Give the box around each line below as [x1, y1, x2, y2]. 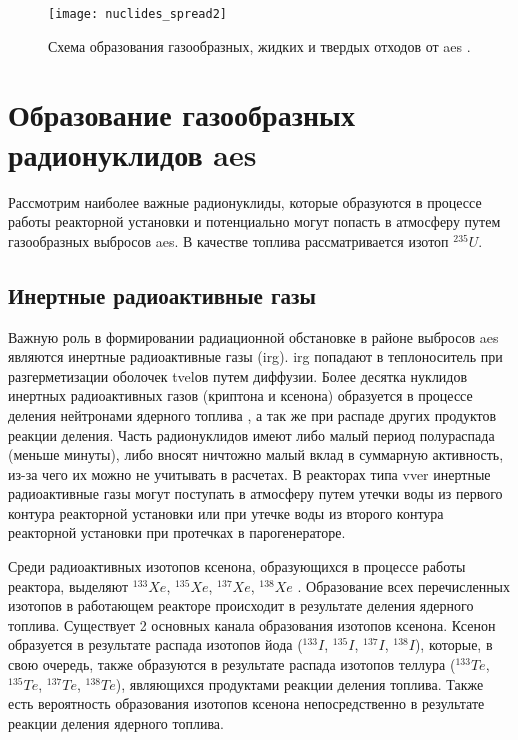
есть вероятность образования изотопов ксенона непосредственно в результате [8, 693, 485, 714]
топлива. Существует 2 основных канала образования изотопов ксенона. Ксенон [8, 614, 496, 635]
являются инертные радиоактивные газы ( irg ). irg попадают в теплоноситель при [8, 346, 503, 367]
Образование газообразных [8, 94, 355, 135]
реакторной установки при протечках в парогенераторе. [8, 522, 346, 543]
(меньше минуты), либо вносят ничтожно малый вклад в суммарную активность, [8, 444, 504, 465]
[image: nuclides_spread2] [48, 7, 227, 21]
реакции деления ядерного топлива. [8, 712, 224, 733]
